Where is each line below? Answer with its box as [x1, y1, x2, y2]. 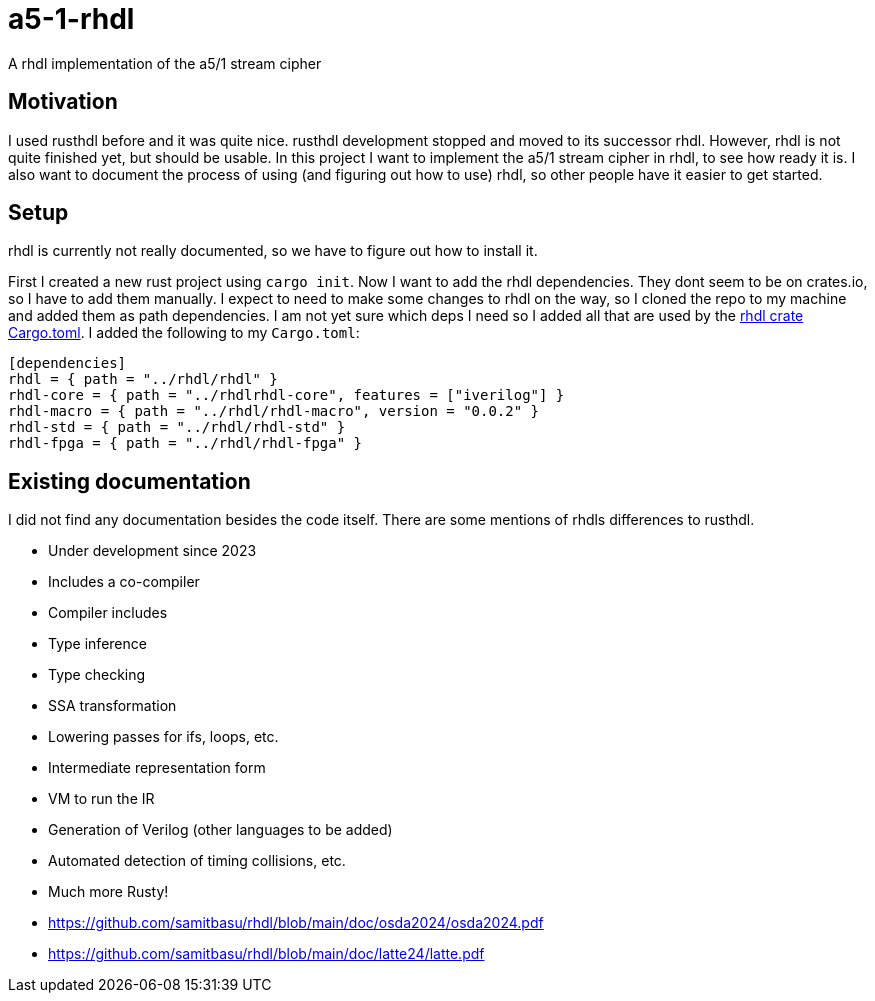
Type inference [48, 635, 147, 653]
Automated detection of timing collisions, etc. [48, 852, 346, 870]
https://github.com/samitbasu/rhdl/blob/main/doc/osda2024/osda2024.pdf [48, 914, 544, 932]
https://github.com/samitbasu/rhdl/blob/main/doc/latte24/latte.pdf [48, 945, 485, 963]
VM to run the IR [48, 790, 155, 808]
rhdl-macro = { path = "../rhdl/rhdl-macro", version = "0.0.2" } [8, 403, 540, 420]
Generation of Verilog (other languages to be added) [48, 821, 393, 839]
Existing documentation [8, 468, 251, 494]
